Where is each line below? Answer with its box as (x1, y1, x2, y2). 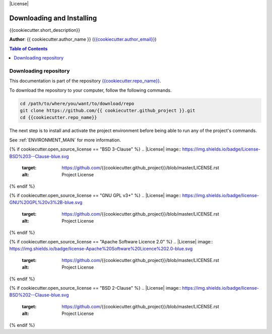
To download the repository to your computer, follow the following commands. (9, 87, 172, 93)
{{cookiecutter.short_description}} (9, 27, 81, 33)
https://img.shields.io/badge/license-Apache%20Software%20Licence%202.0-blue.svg (9, 246, 193, 252)
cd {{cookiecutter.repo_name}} (20, 115, 98, 120)
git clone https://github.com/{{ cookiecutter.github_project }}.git (20, 107, 195, 113)
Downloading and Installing (9, 14, 97, 22)
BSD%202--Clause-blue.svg (9, 292, 69, 298)
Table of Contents (9, 45, 48, 51)
